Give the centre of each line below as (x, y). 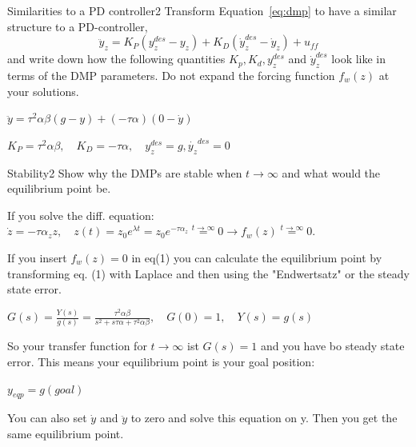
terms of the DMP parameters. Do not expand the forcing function (171, 75)
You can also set (47, 418)
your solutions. (43, 91)
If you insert (37, 257)
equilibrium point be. (59, 188)
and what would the (331, 172)
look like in (359, 59)
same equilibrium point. (66, 433)
